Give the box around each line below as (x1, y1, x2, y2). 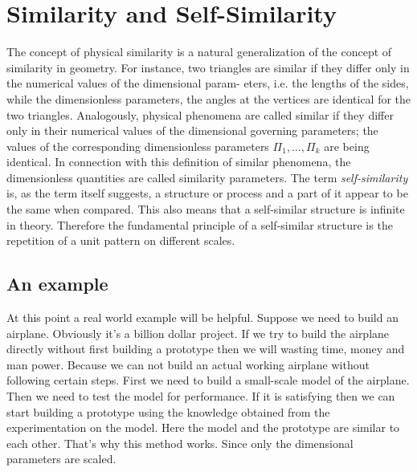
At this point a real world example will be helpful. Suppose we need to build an (6, 309, 399, 326)
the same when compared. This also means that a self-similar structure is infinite (6, 201, 405, 218)
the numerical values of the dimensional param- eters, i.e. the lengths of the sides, (6, 75, 409, 92)
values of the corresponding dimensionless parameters (6, 137, 269, 154)
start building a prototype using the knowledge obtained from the (6, 403, 330, 420)
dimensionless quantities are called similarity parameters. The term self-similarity (6, 169, 408, 185)
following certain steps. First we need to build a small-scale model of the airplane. (6, 372, 410, 389)
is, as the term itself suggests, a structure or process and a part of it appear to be (6, 185, 408, 201)
